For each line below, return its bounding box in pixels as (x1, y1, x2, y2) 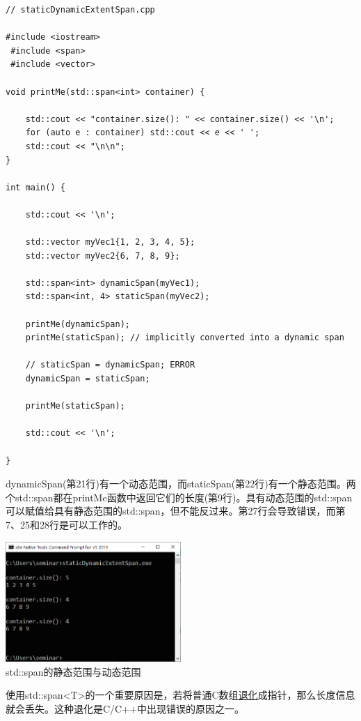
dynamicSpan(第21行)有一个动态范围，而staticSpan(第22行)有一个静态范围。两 (6, 476, 356, 491)
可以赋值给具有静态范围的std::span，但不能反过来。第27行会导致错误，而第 (6, 503, 346, 518)
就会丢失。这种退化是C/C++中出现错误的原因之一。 (6, 701, 244, 715)
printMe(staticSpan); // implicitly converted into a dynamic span (25, 333, 344, 343)
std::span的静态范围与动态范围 (6, 664, 141, 678)
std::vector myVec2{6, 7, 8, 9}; (25, 250, 180, 261)
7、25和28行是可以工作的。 (6, 517, 127, 531)
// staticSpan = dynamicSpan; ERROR (25, 360, 195, 370)
